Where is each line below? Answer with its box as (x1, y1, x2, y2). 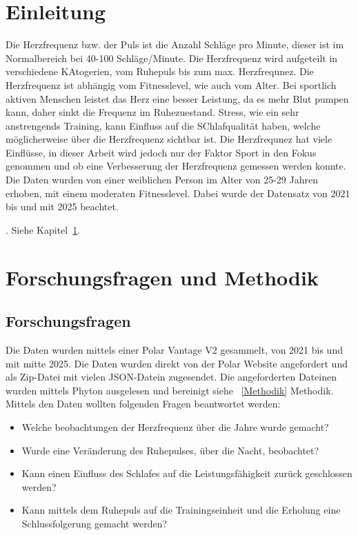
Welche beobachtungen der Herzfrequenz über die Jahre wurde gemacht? (21, 419, 329, 434)
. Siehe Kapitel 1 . (6, 222, 81, 236)
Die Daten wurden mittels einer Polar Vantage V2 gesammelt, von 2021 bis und (6, 343, 343, 357)
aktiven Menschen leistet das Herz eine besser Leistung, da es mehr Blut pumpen (6, 91, 349, 105)
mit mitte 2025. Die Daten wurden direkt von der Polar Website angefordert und (6, 356, 348, 370)
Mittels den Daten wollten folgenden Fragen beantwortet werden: (6, 396, 281, 411)
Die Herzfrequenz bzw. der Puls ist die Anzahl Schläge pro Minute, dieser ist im (6, 37, 344, 52)
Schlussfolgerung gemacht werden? (21, 516, 168, 530)
